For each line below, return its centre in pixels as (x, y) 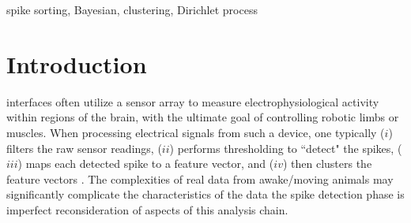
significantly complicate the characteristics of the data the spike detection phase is (205, 194)
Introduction (77, 63)
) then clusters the (327, 164)
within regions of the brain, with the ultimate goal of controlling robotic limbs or (203, 117)
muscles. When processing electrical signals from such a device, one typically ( (196, 132)
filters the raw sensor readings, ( (84, 148)
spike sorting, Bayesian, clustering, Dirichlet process (132, 9)
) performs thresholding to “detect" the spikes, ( (286, 148)
